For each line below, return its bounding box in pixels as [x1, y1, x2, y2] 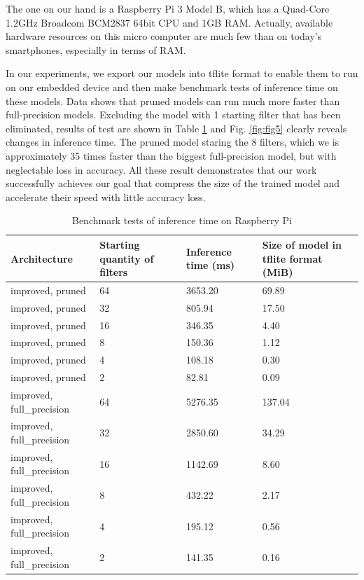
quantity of [99, 251, 154, 265]
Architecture [10, 251, 73, 265]
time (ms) [185, 258, 235, 272]
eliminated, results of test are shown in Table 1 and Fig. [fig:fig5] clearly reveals [6, 120, 347, 135]
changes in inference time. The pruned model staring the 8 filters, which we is [6, 134, 339, 149]
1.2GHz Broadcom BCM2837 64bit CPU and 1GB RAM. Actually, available [6, 15, 333, 29]
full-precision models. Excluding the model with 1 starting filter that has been [6, 107, 341, 122]
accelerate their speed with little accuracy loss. [6, 189, 206, 204]
